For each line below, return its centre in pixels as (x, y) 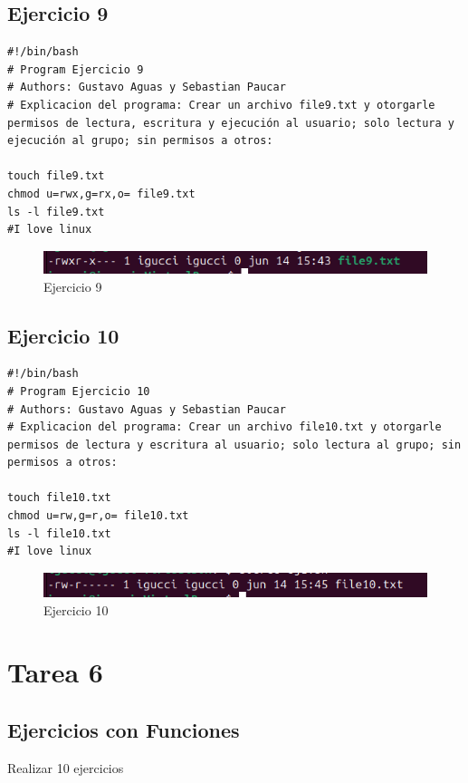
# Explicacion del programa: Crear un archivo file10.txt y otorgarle (224, 427)
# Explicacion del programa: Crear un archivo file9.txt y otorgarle (221, 105)
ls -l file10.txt (59, 533)
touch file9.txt (56, 176)
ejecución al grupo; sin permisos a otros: (140, 141)
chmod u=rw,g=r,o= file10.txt (98, 516)
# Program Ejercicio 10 (79, 391)
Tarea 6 (55, 672)
